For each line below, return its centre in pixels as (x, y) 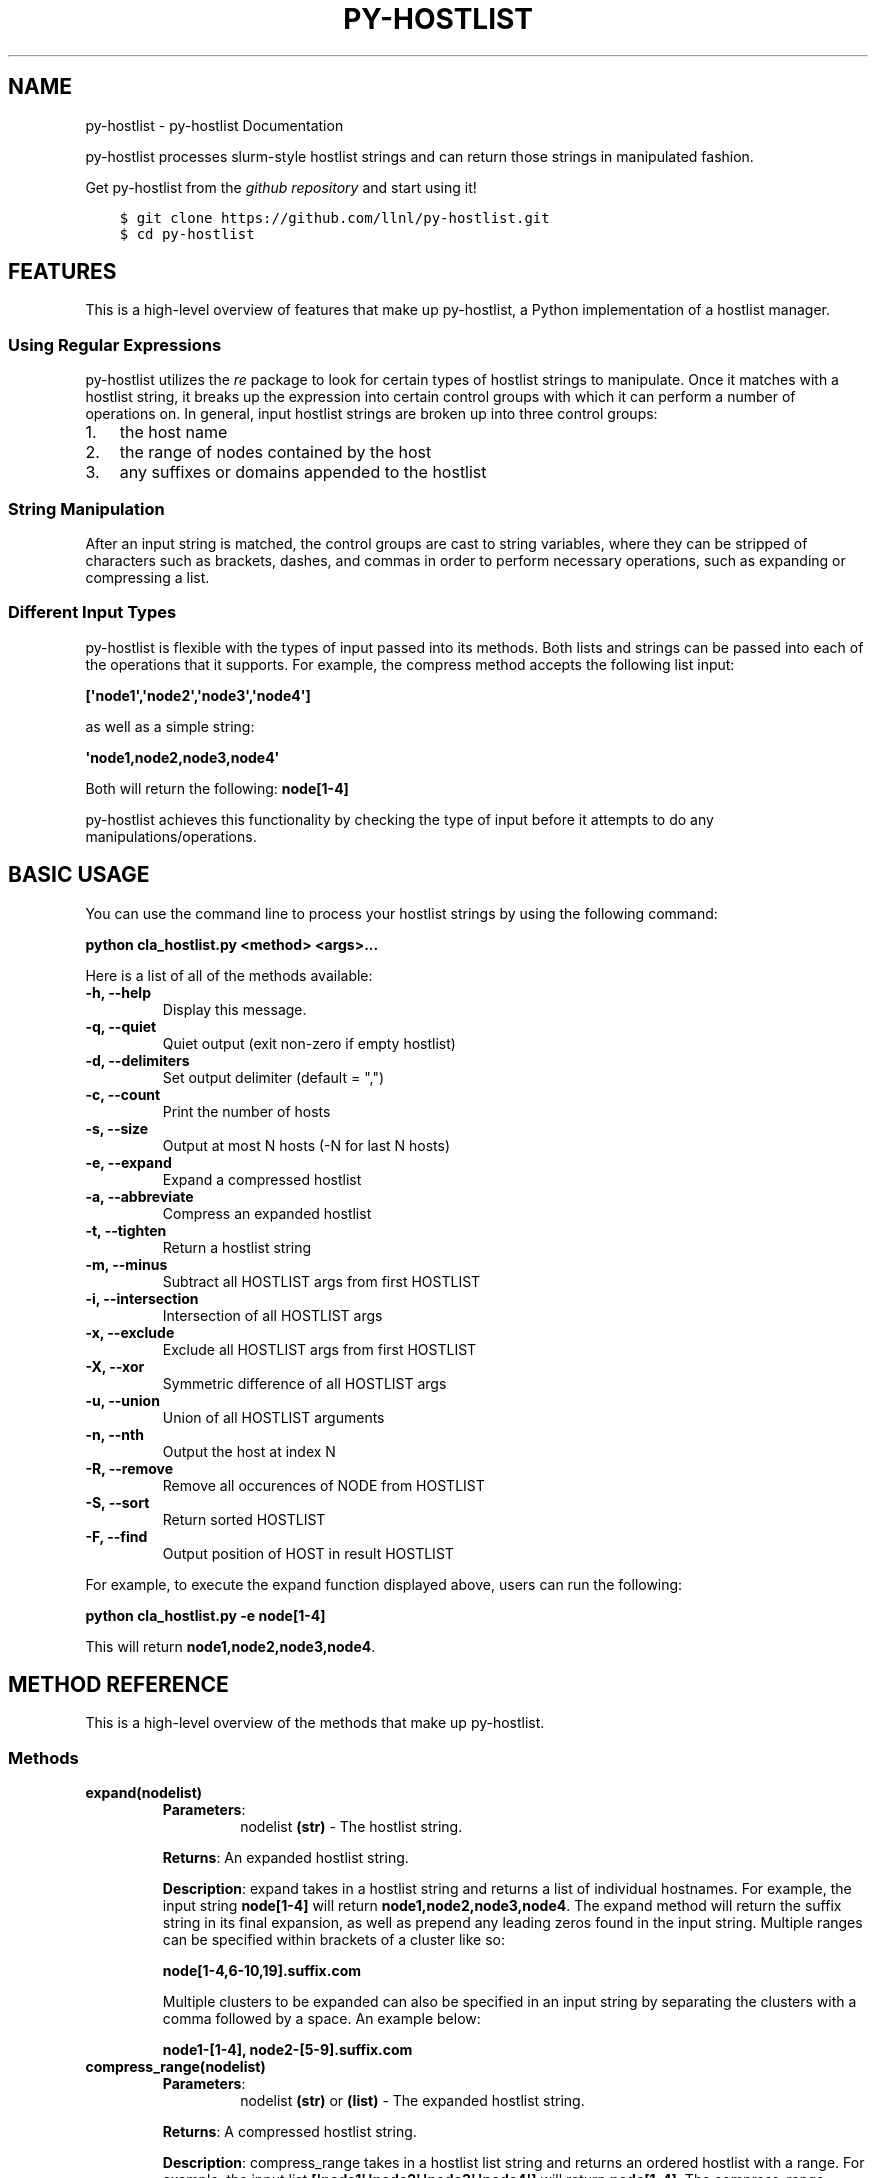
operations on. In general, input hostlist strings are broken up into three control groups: (371, 414)
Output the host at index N (249, 1451)
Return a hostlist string (237, 1247)
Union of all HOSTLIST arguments (273, 1417)
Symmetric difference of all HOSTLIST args (304, 1383)
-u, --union (122, 1400)
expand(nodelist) (144, 1793)
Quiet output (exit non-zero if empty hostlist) (309, 1043)
